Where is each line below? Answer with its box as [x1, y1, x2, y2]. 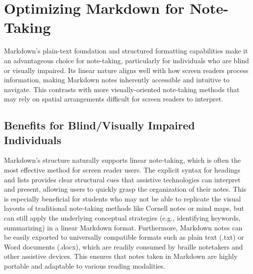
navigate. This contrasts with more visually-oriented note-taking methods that [4, 84, 240, 94]
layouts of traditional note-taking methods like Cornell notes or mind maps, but [4, 203, 244, 213]
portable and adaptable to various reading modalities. [4, 261, 165, 271]
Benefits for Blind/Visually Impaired [4, 118, 195, 133]
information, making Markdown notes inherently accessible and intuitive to [4, 75, 230, 85]
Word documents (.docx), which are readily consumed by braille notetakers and [4, 241, 243, 251]
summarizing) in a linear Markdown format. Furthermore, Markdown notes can [4, 222, 243, 232]
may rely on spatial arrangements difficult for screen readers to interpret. [4, 94, 224, 104]
